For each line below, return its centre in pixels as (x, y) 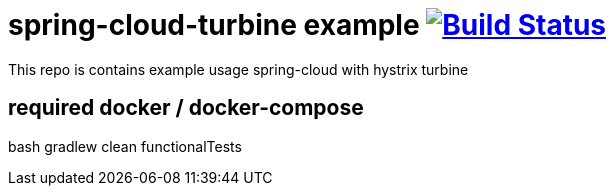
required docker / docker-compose (186, 108)
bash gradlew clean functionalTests (125, 146)
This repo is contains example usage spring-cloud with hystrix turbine (238, 69)
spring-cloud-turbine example (214, 25)
